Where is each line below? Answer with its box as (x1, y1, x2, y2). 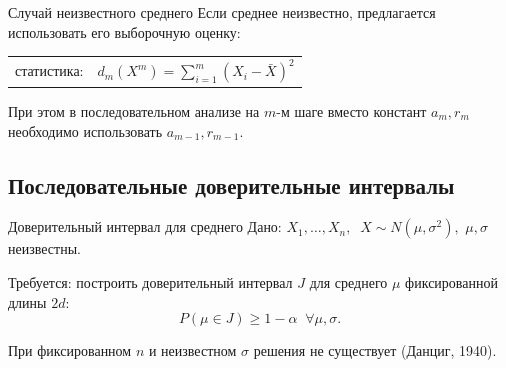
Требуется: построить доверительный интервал (8, 271, 293, 292)
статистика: (15, 60, 84, 81)
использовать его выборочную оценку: (8, 21, 241, 42)
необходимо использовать (8, 120, 163, 141)
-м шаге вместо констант (276, 100, 427, 121)
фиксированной (405, 271, 498, 292)
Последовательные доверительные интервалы (8, 169, 455, 200)
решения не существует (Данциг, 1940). (253, 340, 497, 361)
